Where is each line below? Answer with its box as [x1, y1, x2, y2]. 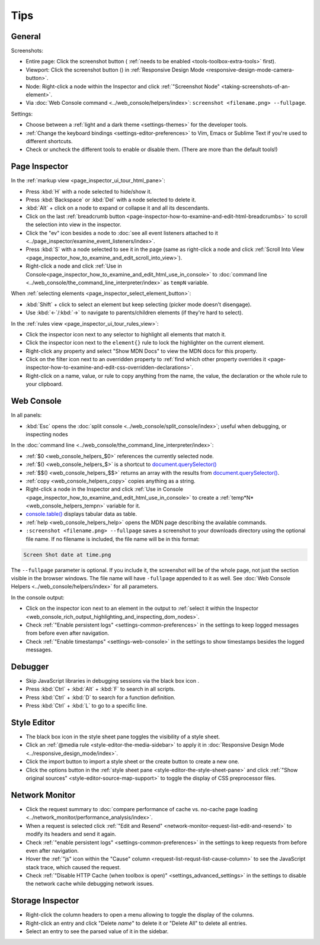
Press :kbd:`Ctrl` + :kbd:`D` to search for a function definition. [25, 693, 176, 701]
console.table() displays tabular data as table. [25, 510, 137, 517]
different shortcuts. [25, 137, 73, 144]
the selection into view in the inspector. [25, 221, 121, 228]
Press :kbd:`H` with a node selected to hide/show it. [25, 188, 152, 195]
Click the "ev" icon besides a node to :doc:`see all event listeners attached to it [25, 229, 219, 236]
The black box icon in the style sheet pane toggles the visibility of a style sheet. [25, 733, 220, 740]
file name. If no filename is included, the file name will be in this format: [25, 535, 200, 542]
